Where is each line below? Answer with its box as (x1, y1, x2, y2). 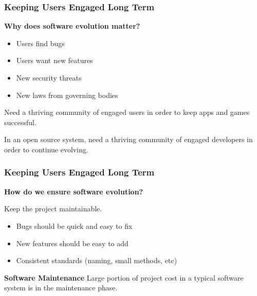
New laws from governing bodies (16, 89, 118, 100)
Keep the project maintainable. (4, 203, 102, 214)
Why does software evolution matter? (4, 21, 140, 31)
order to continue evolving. (4, 144, 88, 154)
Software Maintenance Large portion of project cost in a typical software (4, 272, 244, 283)
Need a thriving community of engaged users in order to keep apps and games (4, 107, 250, 117)
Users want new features (16, 55, 93, 66)
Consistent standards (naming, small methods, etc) (16, 255, 177, 266)
